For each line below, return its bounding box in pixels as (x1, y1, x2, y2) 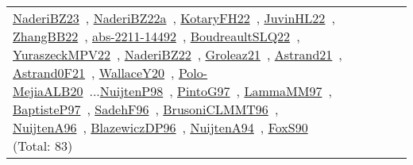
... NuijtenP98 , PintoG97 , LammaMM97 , (89, 82, 332, 100)
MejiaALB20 (13, 82, 83, 100)
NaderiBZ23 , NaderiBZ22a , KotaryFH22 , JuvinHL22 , (13, 9, 335, 27)
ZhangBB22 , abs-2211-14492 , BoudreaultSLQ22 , (13, 27, 300, 45)
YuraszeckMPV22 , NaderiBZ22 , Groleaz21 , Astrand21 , (13, 45, 342, 63)
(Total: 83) (13, 136, 73, 155)
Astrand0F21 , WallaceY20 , (13, 63, 175, 82)
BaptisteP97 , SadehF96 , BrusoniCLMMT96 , (13, 100, 279, 118)
